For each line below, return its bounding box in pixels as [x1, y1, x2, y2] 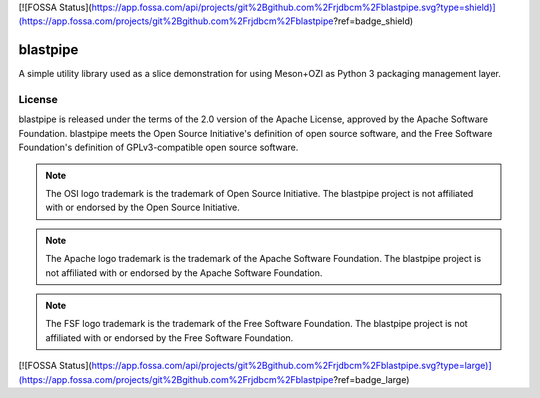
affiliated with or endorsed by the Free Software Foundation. [45, 331, 294, 344]
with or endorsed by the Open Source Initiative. [45, 201, 240, 214]
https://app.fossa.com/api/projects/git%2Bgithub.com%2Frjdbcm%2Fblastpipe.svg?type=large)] [91, 360, 492, 372]
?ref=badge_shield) [333, 15, 414, 27]
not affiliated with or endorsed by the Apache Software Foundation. [45, 266, 323, 279]
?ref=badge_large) [333, 373, 410, 385]
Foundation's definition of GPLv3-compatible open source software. [18, 141, 299, 154]
